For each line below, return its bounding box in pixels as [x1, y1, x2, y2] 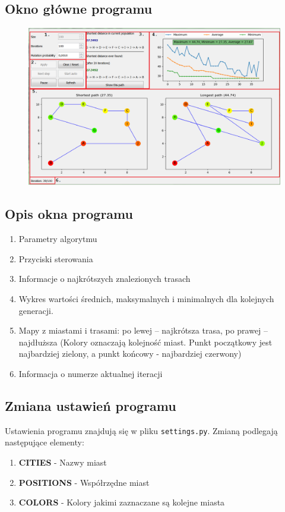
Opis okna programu [5, 205, 133, 223]
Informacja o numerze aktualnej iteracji [18, 367, 163, 379]
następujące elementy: [5, 436, 84, 448]
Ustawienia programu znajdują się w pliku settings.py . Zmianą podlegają [5, 424, 278, 436]
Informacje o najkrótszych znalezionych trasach [18, 272, 191, 285]
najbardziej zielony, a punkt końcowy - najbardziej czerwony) [18, 347, 242, 360]
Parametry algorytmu [18, 233, 97, 245]
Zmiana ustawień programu [5, 396, 176, 414]
